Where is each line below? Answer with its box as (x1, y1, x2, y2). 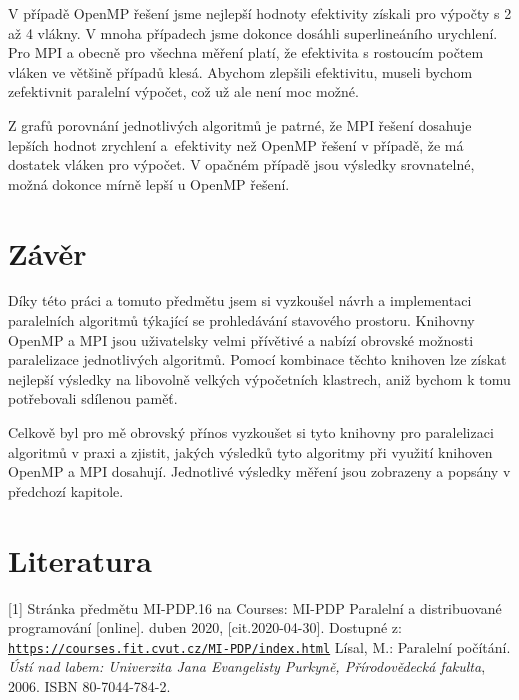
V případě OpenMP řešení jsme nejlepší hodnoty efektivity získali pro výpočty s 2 (8, 3, 512, 23)
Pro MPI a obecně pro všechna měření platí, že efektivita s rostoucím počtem (8, 42, 484, 63)
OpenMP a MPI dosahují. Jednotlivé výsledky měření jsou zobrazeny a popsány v (8, 461, 511, 482)
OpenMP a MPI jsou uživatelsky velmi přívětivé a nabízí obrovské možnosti (8, 329, 474, 350)
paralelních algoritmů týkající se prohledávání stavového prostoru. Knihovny (8, 310, 475, 331)
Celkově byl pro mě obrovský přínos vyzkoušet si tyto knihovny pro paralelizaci (8, 422, 494, 443)
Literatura (8, 539, 152, 580)
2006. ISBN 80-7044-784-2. (8, 675, 171, 696)
